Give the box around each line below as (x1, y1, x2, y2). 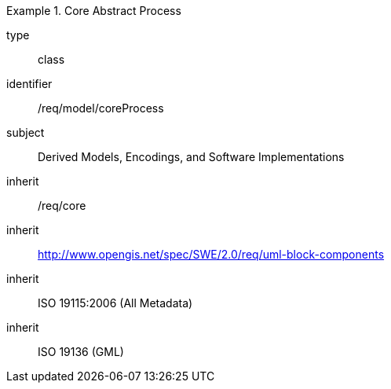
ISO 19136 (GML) (38, 345, 124, 358)
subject (6, 126, 45, 139)
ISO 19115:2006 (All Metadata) (38, 296, 193, 310)
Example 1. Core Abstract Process (6, 4, 181, 17)
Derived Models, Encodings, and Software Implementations (38, 150, 345, 163)
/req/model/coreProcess (38, 101, 164, 115)
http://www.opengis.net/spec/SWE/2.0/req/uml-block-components (38, 248, 385, 261)
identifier (6, 77, 53, 90)
